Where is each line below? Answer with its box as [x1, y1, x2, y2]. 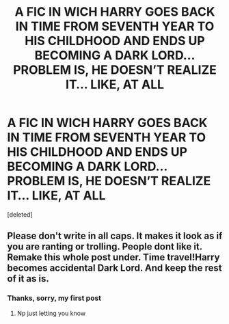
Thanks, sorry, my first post [7, 293, 101, 303]
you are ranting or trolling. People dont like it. [7, 241, 203, 253]
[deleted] [7, 210, 33, 219]
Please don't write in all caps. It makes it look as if [7, 230, 223, 242]
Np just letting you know [16, 309, 86, 317]
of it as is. [7, 273, 49, 284]
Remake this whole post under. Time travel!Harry [7, 252, 220, 263]
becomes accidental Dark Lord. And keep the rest [7, 262, 222, 274]
